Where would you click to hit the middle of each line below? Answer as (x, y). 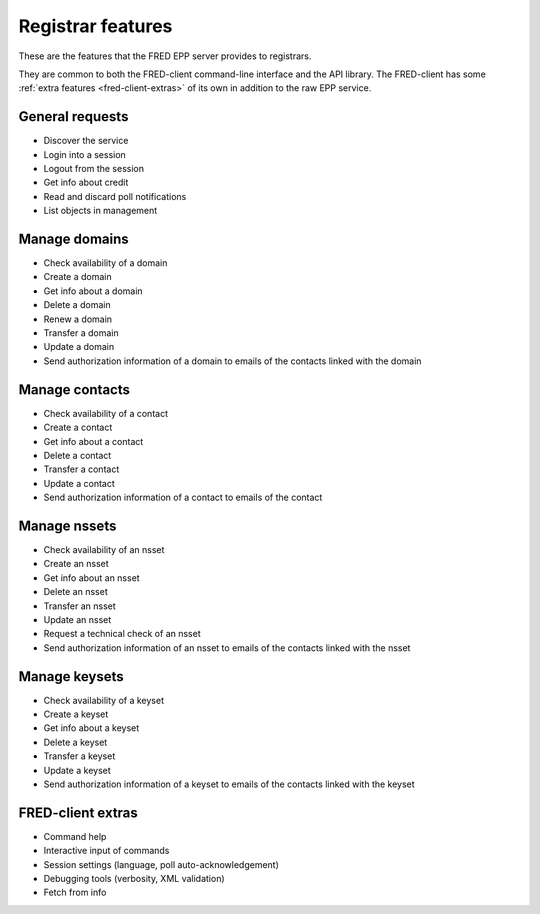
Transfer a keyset (79, 756)
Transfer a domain (81, 333)
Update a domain (79, 347)
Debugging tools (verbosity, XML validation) (134, 879)
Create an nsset (76, 564)
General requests (73, 116)
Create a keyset (76, 714)
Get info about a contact (93, 441)
